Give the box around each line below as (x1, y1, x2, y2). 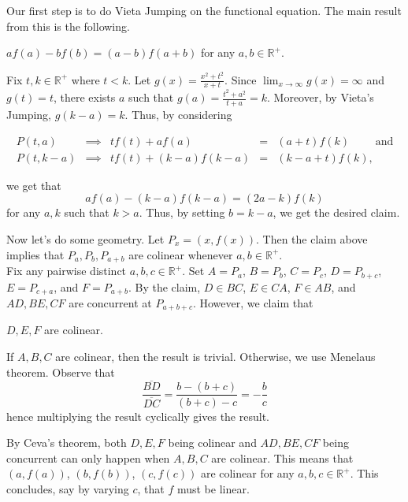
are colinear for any (200, 465, 295, 482)
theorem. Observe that (6, 363, 115, 380)
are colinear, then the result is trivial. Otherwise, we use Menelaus (55, 348, 376, 365)
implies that (6, 246, 65, 262)
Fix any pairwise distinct (6, 262, 127, 279)
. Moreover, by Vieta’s (267, 89, 374, 106)
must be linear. (176, 480, 250, 496)
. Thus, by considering (124, 106, 232, 123)
